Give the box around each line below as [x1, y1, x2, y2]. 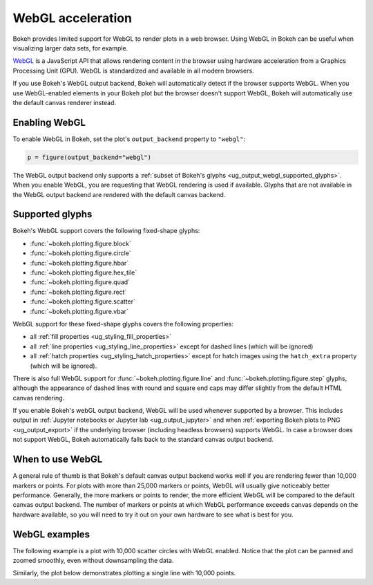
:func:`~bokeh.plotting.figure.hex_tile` [30, 268, 137, 277]
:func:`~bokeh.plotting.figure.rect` [30, 288, 127, 296]
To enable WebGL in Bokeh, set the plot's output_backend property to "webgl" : [12, 135, 245, 143]
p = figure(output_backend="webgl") [27, 153, 152, 161]
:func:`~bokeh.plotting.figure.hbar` [30, 259, 129, 267]
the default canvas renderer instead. [12, 98, 117, 106]
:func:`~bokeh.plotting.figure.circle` [30, 249, 131, 257]
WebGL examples [12, 528, 90, 540]
